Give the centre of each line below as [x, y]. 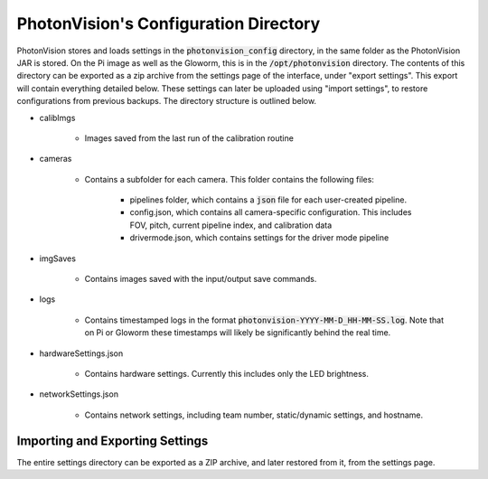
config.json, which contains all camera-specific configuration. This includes [271, 212]
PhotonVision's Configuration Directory [169, 23]
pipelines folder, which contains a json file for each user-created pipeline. [268, 200]
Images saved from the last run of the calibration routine [189, 138]
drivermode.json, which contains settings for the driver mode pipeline [259, 238]
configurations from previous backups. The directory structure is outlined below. [166, 101]
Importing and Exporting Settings [113, 441]
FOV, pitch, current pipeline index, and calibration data [231, 225]
